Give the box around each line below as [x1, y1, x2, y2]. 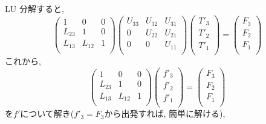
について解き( [20, 107, 74, 120]
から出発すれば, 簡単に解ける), [104, 107, 225, 120]
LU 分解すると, [5, 2, 64, 14]
